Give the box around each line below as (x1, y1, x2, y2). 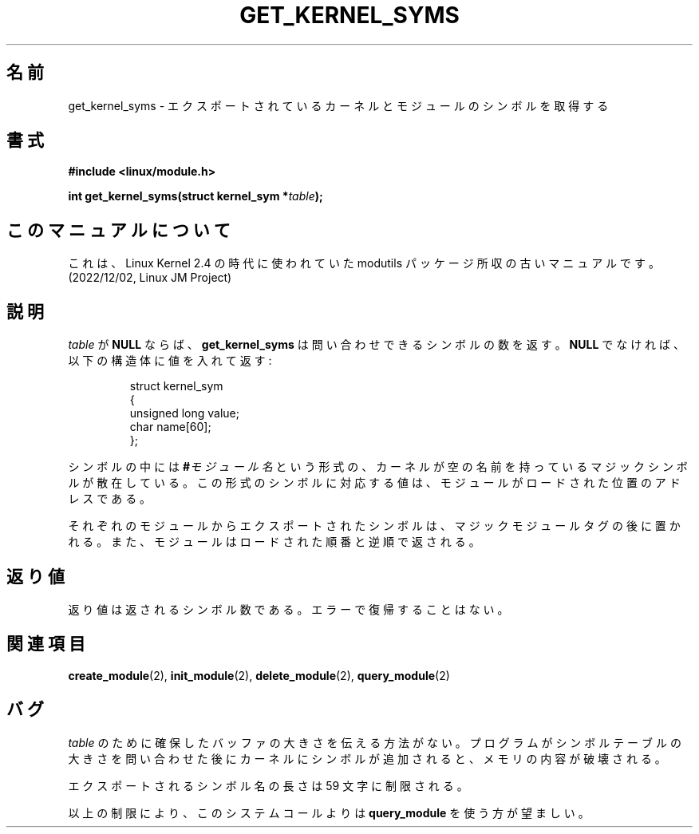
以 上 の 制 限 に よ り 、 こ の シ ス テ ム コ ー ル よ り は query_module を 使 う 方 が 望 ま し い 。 (68, 805, 590, 820)
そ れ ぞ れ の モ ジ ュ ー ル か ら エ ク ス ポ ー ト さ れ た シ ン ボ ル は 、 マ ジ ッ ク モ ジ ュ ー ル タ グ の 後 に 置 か (68, 519, 681, 533)
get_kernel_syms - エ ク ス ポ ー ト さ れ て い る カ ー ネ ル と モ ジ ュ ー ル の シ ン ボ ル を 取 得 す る (68, 98, 609, 113)
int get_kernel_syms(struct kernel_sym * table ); (68, 189, 323, 204)
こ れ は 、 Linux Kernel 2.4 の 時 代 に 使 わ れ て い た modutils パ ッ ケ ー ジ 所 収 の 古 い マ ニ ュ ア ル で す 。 (68, 256, 660, 271)
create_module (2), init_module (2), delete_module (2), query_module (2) (68, 668, 450, 682)
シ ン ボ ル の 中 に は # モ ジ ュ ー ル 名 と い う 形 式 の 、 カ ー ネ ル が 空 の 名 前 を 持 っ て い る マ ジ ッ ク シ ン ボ (68, 460, 688, 474)
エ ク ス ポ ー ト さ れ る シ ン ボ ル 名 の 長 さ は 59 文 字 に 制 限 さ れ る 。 (68, 778, 468, 792)
